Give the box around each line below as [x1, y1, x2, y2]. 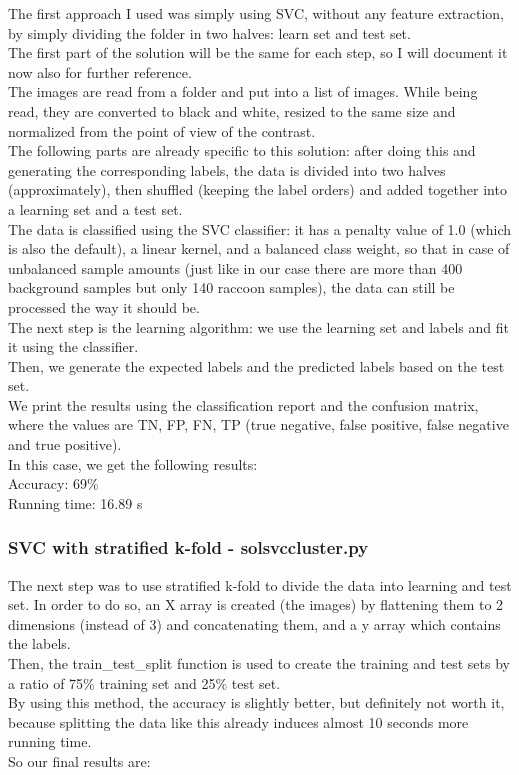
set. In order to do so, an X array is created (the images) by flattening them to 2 [8, 594, 504, 615]
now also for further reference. [8, 61, 192, 82]
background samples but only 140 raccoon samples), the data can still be [8, 277, 455, 298]
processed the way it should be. [8, 296, 200, 317]
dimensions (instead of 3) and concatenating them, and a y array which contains [8, 613, 501, 634]
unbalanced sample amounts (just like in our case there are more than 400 [8, 257, 463, 278]
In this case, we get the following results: [8, 453, 258, 474]
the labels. [8, 633, 71, 654]
